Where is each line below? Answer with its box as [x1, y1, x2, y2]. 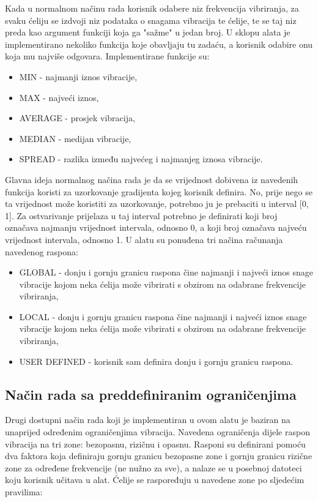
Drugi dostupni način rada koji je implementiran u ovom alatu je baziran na [5, 413, 290, 426]
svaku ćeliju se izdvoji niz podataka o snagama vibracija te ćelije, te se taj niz [5, 13, 297, 26]
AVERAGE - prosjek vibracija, [19, 111, 135, 124]
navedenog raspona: [5, 245, 78, 258]
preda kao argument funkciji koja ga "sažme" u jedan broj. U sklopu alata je [5, 26, 290, 39]
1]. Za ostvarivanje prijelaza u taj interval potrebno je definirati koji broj [5, 209, 278, 222]
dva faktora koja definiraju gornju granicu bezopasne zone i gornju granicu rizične [5, 449, 312, 462]
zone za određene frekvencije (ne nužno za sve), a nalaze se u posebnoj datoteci [5, 461, 302, 474]
